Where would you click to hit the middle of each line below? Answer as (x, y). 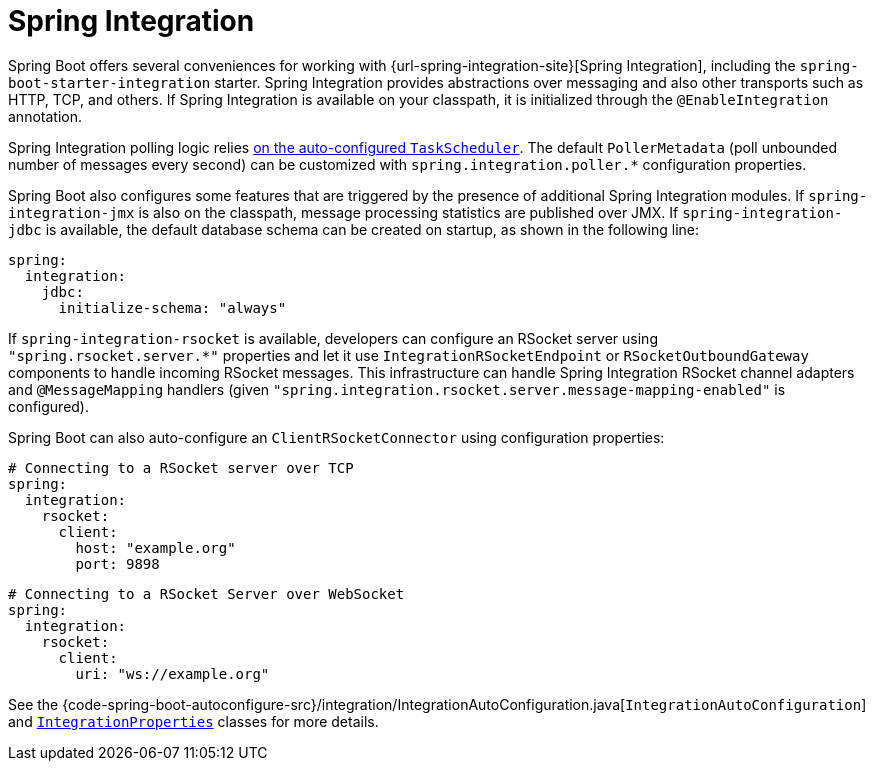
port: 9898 (117, 563)
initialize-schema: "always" (172, 307)
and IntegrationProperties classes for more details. (193, 721)
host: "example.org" (155, 547)
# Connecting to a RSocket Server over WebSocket (206, 593)
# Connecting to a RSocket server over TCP (181, 467)
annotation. (45, 116)
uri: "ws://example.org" (172, 673)
